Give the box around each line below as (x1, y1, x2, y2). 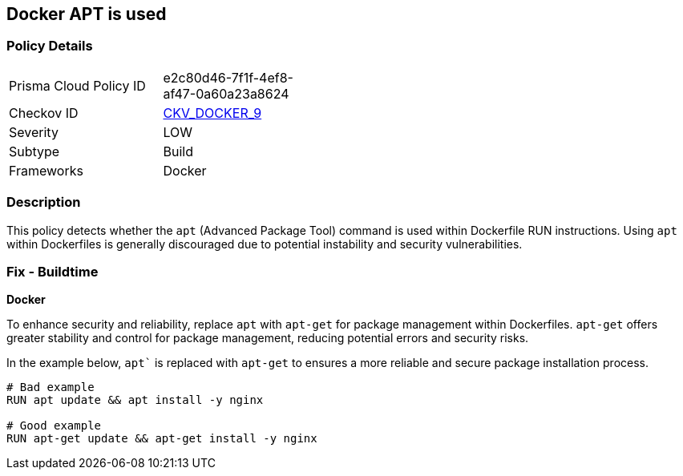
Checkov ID (9, 104, 79, 121)
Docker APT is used (6, 4, 167, 24)
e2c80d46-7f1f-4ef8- (163, 69, 293, 86)
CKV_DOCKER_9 (163, 104, 262, 121)
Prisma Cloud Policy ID (9, 77, 146, 94)
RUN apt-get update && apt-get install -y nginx (6, 432, 317, 446)
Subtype (9, 143, 60, 159)
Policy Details (6, 38, 93, 54)
